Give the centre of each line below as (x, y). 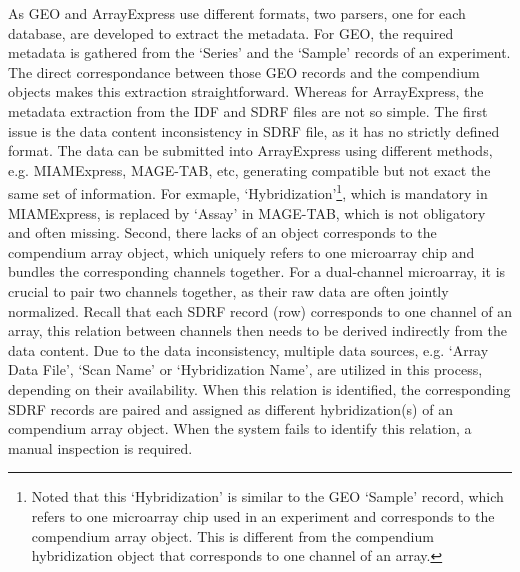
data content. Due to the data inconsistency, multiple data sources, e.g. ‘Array (248, 349)
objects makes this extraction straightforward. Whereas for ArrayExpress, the (246, 91)
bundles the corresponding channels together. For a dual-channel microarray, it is (257, 271)
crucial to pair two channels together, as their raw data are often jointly (228, 290)
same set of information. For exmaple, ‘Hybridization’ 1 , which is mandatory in (248, 191)
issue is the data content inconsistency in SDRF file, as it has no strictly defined (254, 130)
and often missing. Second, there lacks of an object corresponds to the (222, 232)
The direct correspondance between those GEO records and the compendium (244, 71)
